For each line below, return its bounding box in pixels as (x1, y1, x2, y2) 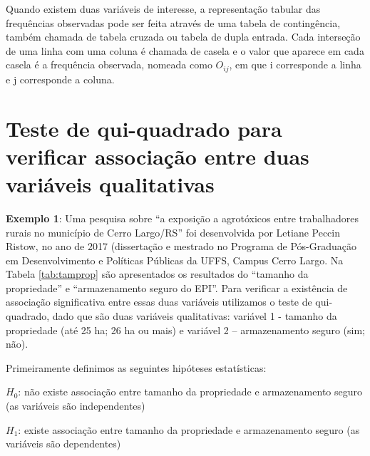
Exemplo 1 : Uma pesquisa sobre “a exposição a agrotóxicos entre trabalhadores (6, 210, 359, 225)
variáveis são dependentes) (6, 436, 121, 451)
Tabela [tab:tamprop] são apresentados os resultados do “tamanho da (6, 266, 309, 281)
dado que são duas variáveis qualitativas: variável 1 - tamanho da (52, 309, 337, 323)
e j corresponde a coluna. (6, 71, 115, 86)
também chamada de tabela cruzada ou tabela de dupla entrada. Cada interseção (6, 29, 361, 44)
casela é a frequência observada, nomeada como (6, 57, 212, 72)
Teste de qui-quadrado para (6, 113, 282, 142)
